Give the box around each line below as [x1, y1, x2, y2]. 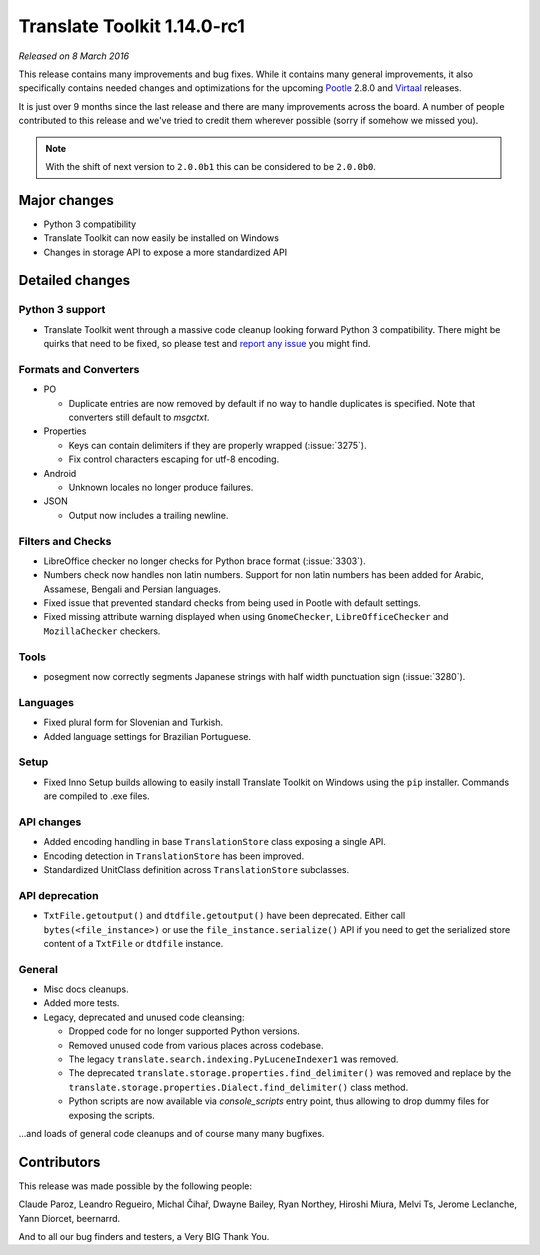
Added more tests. [43, 997, 120, 1009]
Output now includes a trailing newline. [68, 509, 229, 521]
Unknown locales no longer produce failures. [68, 481, 254, 493]
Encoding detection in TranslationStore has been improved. [43, 850, 305, 862]
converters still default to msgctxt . [68, 411, 210, 424]
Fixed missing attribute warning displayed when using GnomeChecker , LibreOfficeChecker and [43, 611, 449, 623]
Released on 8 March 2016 [18, 50, 130, 62]
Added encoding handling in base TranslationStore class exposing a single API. [43, 836, 387, 848]
